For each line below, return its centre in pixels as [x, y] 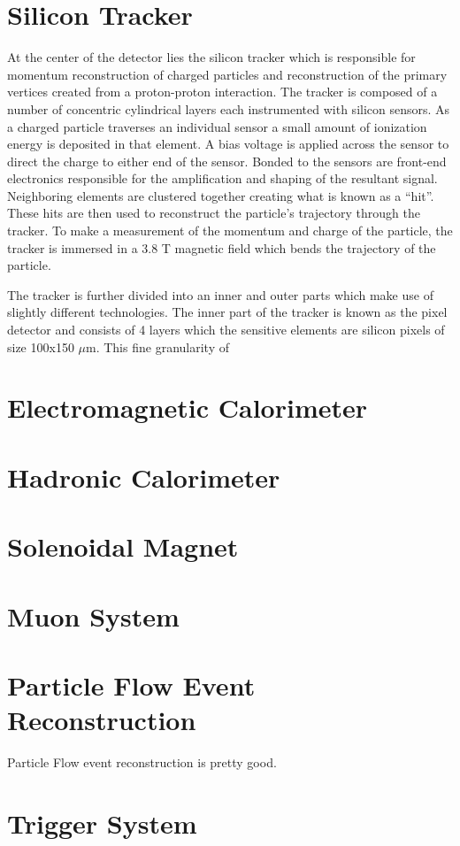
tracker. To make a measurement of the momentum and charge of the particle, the [230, 231]
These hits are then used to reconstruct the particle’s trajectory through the [214, 213]
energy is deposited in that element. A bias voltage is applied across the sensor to [228, 144]
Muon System [93, 615]
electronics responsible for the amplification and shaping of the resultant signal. [222, 178]
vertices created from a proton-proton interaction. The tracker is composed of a [222, 92]
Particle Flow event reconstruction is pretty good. [142, 762]
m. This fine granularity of [157, 346]
